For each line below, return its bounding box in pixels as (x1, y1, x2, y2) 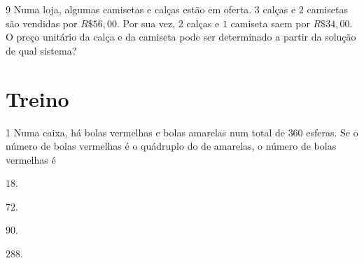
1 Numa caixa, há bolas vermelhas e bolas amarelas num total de (6, 125, 285, 139)
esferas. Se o (306, 125, 358, 139)
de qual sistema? (6, 43, 77, 57)
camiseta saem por (230, 15, 310, 30)
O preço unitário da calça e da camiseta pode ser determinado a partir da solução (6, 29, 356, 44)
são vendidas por (6, 15, 78, 30)
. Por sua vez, (117, 15, 176, 30)
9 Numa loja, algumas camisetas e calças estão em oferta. (6, 2, 252, 16)
